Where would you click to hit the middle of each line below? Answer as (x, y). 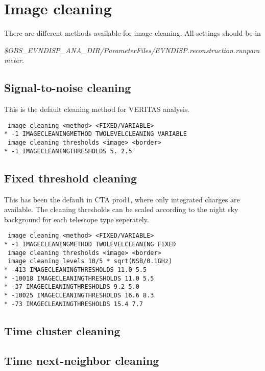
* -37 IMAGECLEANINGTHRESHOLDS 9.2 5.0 (72, 287)
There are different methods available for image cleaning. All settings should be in (132, 33)
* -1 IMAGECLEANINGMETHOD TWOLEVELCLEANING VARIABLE (95, 134)
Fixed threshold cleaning (71, 178)
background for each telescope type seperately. (77, 219)
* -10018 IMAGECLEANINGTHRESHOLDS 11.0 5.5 (79, 278)
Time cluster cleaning (62, 330)
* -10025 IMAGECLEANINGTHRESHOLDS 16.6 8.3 (79, 295)
